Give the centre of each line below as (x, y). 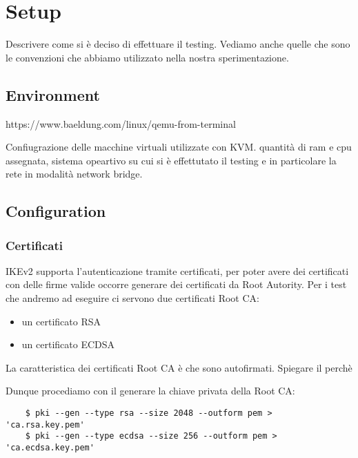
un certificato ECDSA (68, 344)
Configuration (56, 211)
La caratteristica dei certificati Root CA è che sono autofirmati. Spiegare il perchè (179, 367)
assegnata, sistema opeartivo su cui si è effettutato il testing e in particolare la (171, 160)
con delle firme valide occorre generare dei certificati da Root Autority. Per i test (176, 284)
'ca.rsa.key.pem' (45, 424)
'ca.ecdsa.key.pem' (50, 448)
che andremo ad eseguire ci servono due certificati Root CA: (132, 298)
